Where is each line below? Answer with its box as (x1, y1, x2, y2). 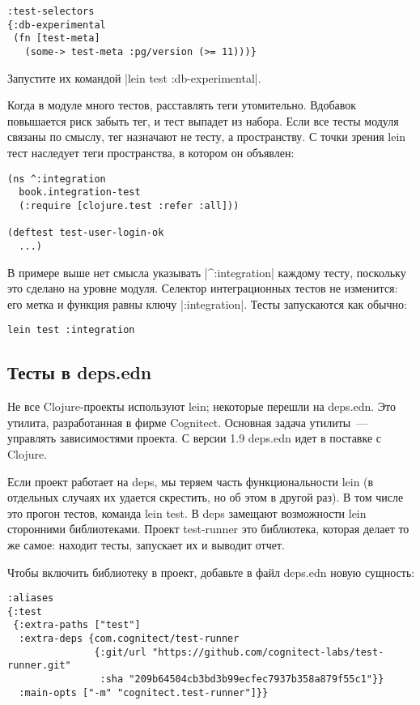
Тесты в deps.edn (7, 360, 152, 385)
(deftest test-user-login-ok (7, 227, 164, 239)
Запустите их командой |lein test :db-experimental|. (7, 69, 261, 86)
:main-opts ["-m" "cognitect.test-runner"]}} (19, 686, 269, 699)
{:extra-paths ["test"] (13, 619, 141, 631)
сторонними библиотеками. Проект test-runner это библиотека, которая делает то (7, 520, 409, 537)
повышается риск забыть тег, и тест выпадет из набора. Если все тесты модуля (7, 112, 399, 129)
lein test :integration (7, 324, 135, 336)
